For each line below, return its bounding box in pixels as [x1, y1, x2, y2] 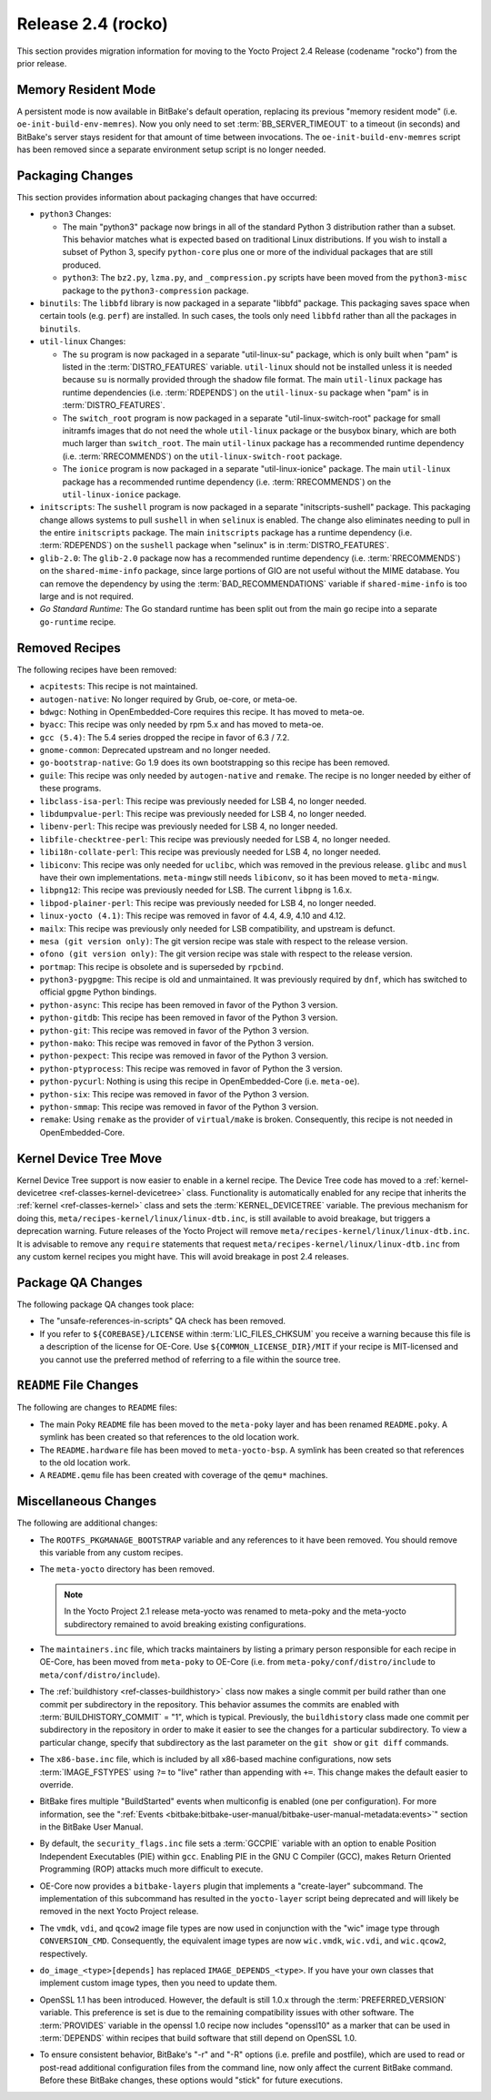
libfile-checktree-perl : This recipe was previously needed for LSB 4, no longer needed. [39, 833, 391, 844]
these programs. [39, 783, 102, 794]
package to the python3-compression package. [62, 285, 249, 296]
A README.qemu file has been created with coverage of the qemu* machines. [39, 1470, 328, 1481]
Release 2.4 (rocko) [16, 14, 168, 34]
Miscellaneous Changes [16, 1493, 157, 1509]
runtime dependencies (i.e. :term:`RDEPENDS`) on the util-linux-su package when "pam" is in [62, 387, 429, 398]
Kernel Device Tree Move [16, 1150, 163, 1166]
